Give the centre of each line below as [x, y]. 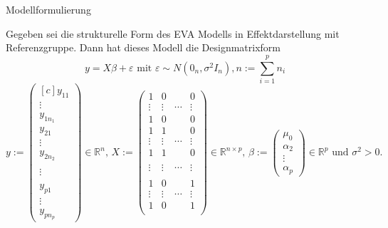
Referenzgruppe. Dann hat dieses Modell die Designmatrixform [143, 47]
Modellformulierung [48, 9]
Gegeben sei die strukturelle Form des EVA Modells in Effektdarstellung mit [173, 33]
